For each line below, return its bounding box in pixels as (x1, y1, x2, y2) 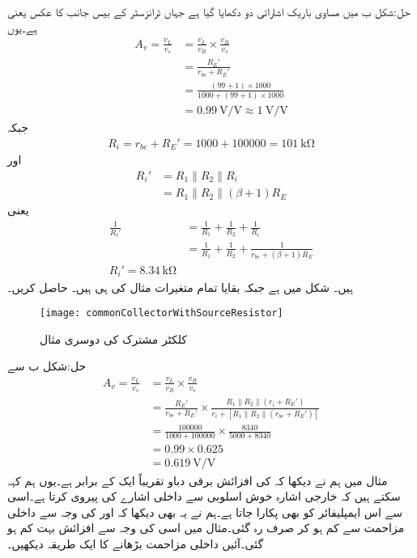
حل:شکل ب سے (7, 357, 87, 374)
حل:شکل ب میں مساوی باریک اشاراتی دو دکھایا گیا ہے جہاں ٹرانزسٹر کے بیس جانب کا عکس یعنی (7, 3, 411, 19)
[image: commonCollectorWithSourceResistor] (40, 307, 283, 319)
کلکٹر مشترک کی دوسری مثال (40, 330, 187, 347)
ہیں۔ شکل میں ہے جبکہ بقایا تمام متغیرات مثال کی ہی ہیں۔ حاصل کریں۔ (7, 278, 353, 295)
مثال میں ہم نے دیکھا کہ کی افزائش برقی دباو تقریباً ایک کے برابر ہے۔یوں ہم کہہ (7, 471, 388, 488)
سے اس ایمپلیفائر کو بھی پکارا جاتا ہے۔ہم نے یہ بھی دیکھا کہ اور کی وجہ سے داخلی (7, 503, 402, 520)
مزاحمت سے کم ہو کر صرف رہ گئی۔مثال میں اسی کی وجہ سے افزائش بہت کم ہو (7, 519, 405, 536)
